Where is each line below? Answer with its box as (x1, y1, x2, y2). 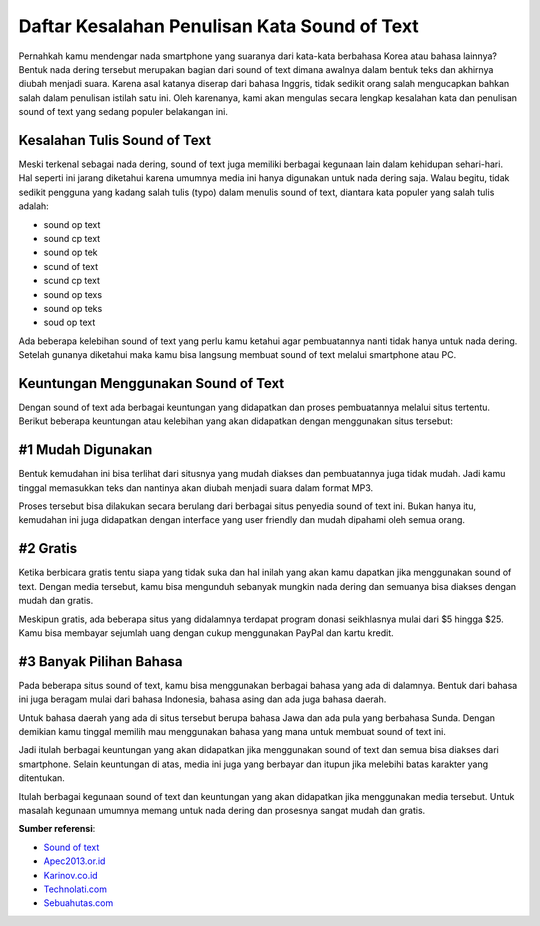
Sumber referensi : (18, 823, 96, 835)
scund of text (43, 260, 99, 272)
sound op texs (43, 288, 103, 300)
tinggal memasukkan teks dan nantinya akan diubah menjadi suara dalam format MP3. (18, 481, 374, 494)
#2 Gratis (18, 540, 78, 557)
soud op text (43, 316, 96, 329)
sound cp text (43, 232, 101, 244)
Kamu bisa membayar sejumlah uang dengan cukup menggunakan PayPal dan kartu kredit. (18, 626, 394, 639)
